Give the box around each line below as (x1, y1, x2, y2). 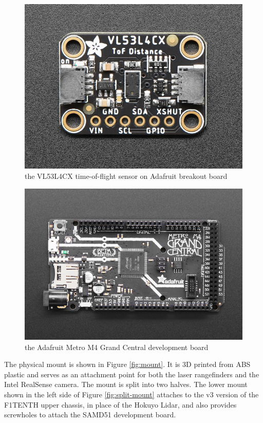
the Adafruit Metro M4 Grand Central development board (25, 341, 209, 352)
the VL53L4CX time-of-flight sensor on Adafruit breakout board (25, 171, 228, 181)
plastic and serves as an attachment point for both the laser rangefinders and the (4, 369, 259, 379)
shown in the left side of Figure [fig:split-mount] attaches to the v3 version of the (4, 389, 259, 399)
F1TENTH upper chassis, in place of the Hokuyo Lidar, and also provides (4, 399, 237, 410)
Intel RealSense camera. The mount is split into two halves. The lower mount (4, 379, 248, 390)
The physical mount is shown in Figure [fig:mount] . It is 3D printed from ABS (4, 359, 251, 370)
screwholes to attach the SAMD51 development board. (4, 409, 176, 420)
